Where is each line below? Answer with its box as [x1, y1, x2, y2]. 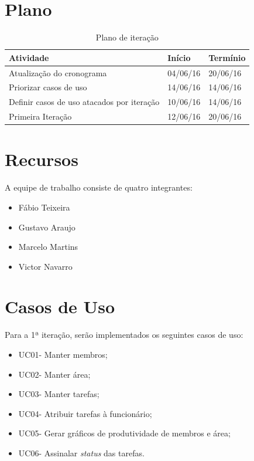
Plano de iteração [95, 31, 159, 43]
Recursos [5, 147, 78, 171]
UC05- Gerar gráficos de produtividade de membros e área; [18, 427, 231, 439]
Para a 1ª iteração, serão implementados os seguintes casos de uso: [5, 328, 243, 341]
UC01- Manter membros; [18, 348, 108, 360]
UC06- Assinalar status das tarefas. [18, 446, 145, 459]
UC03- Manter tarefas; [18, 388, 99, 400]
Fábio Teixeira [18, 201, 70, 213]
